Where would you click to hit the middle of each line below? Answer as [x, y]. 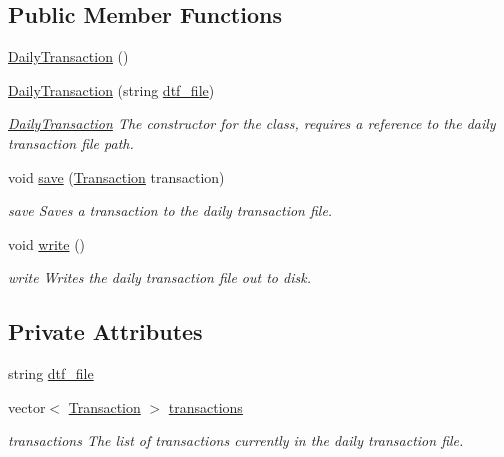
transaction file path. [71, 142]
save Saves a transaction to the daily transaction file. [170, 210]
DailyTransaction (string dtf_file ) [111, 89]
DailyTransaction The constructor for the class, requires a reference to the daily [252, 123]
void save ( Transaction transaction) [116, 176]
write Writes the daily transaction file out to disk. [159, 277]
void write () [47, 243]
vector [27, 406]
